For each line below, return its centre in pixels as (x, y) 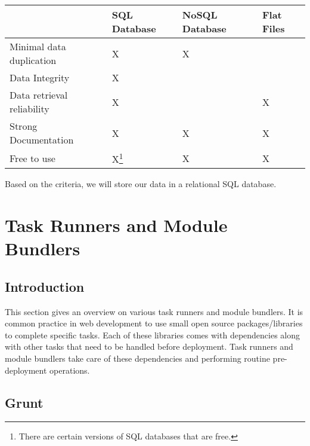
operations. (70, 370)
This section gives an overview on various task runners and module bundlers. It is (154, 311)
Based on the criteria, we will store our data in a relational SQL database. (141, 184)
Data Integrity (40, 77)
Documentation (42, 140)
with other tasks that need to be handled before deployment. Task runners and (149, 346)
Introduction (45, 286)
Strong (24, 126)
